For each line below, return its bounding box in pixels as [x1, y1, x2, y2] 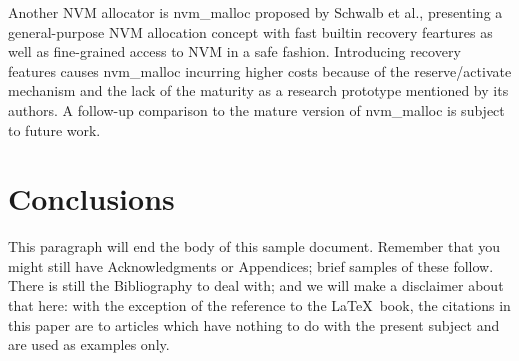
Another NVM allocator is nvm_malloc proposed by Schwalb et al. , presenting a [8, 2, 503, 22]
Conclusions [8, 178, 175, 219]
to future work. [8, 119, 101, 140]
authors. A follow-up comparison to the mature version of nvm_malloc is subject [8, 99, 505, 120]
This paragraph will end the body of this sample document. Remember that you [8, 236, 501, 257]
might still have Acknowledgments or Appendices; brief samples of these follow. [8, 255, 494, 276]
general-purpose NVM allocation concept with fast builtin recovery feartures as [8, 21, 493, 42]
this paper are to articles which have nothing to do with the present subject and [8, 314, 500, 335]
